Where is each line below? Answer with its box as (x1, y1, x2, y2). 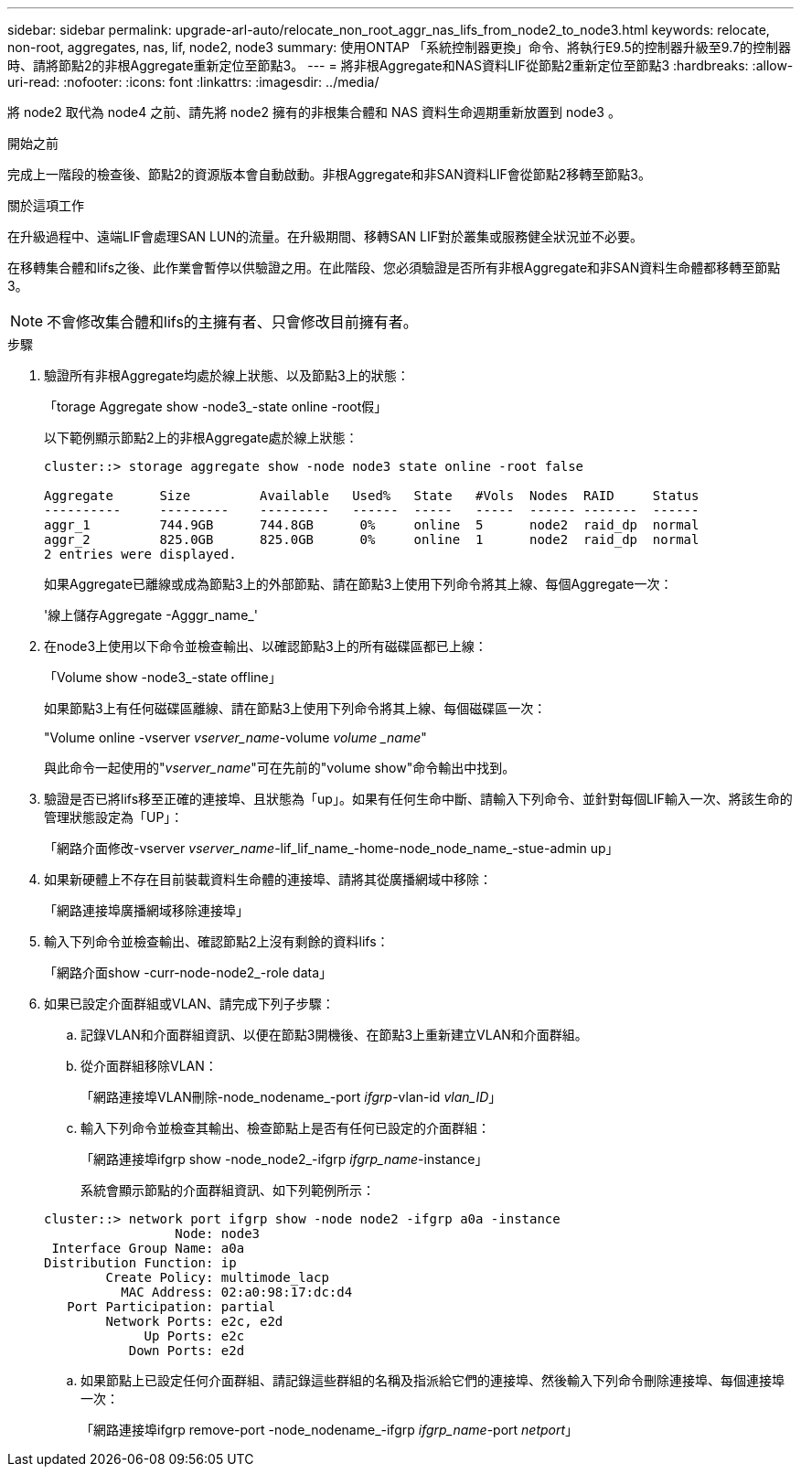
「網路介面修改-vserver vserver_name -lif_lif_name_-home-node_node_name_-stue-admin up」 (44, 840, 619, 856)
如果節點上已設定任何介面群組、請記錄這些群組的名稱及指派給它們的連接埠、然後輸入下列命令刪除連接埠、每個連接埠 (80, 1373, 785, 1388)
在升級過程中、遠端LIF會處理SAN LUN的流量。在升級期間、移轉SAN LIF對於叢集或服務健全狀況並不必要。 (7, 229, 644, 244)
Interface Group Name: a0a (51, 1241, 245, 1255)
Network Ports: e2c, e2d (105, 1314, 283, 1329)
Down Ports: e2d (128, 1343, 245, 1358)
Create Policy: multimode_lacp (105, 1270, 329, 1285)
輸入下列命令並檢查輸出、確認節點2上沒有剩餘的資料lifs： (44, 934, 390, 949)
